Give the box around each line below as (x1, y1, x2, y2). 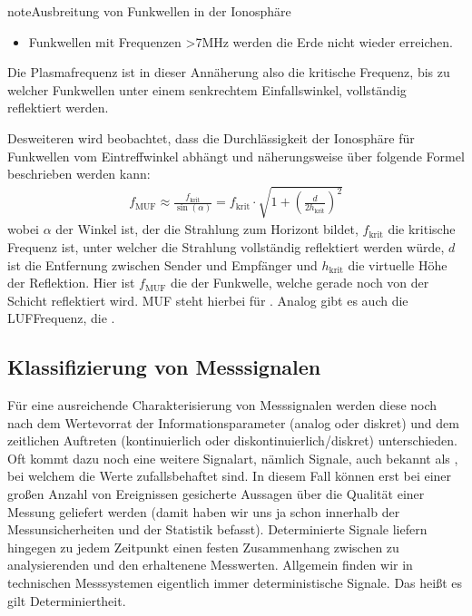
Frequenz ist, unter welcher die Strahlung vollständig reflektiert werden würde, (7, 237, 445, 256)
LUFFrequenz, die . (7, 308, 115, 328)
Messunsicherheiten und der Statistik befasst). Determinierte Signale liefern (7, 520, 428, 539)
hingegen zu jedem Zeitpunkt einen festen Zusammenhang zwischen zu (7, 537, 399, 556)
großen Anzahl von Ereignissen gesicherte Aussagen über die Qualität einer (7, 484, 425, 504)
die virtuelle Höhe (348, 255, 447, 274)
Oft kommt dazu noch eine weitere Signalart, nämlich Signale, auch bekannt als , (7, 448, 458, 467)
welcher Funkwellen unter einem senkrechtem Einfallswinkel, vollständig (7, 80, 407, 99)
